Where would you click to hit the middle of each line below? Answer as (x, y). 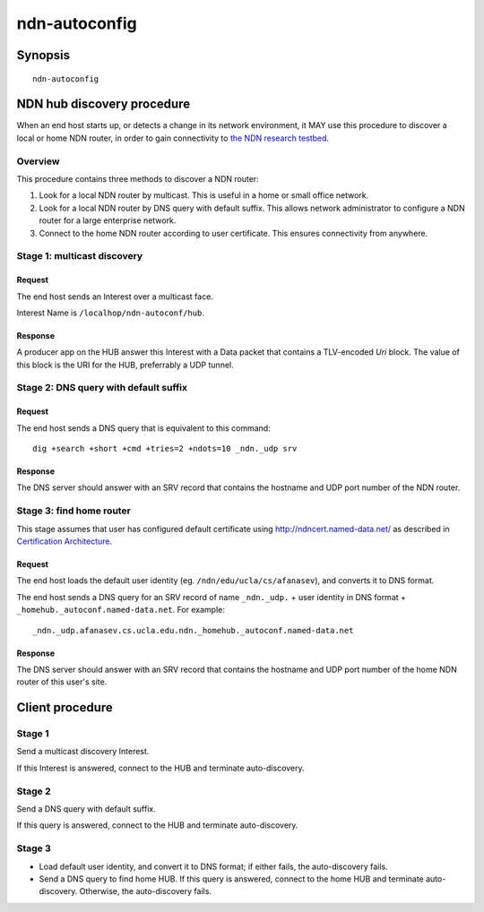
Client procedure (65, 708)
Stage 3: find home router (74, 511)
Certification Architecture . (65, 541)
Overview (38, 161)
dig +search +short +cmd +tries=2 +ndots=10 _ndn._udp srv (165, 449)
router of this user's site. (62, 682)
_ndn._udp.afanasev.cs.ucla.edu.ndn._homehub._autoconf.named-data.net (193, 630)
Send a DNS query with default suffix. (86, 809)
